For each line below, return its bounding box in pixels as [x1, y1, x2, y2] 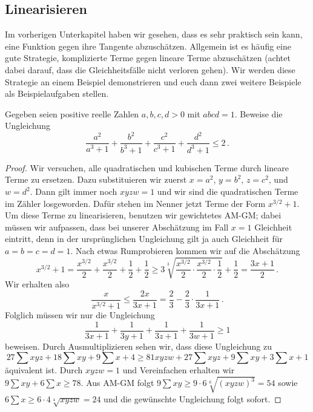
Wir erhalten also [5, 278, 70, 290]
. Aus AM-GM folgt [81, 376, 154, 389]
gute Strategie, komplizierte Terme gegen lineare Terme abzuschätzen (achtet [5, 51, 291, 64]
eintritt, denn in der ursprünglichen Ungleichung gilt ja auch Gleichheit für [5, 232, 283, 245]
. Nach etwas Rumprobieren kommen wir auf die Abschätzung [70, 244, 300, 257]
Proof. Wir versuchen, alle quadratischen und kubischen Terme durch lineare [5, 161, 289, 174]
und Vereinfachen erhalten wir [122, 364, 235, 376]
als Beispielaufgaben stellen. [5, 87, 109, 100]
